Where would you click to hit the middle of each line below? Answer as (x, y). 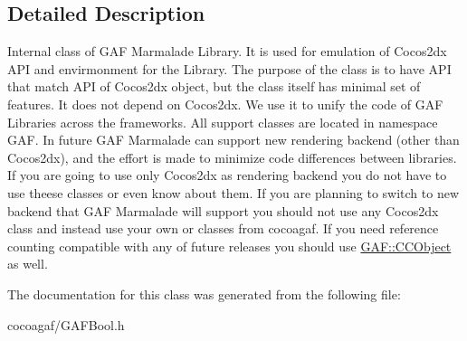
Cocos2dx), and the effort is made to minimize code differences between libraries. (232, 157)
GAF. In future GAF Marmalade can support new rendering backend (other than (233, 140)
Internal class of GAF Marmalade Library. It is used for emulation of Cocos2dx (227, 51)
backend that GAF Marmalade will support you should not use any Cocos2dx (223, 210)
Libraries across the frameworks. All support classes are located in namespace (223, 122)
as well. (28, 264)
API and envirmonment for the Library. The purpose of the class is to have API (229, 68)
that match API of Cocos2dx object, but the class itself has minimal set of (214, 86)
